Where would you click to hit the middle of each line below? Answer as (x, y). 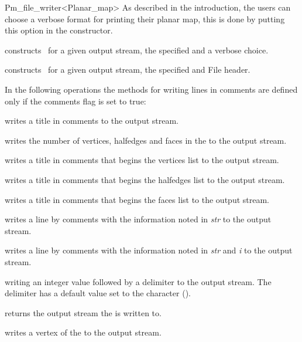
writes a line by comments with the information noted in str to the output (138, 219)
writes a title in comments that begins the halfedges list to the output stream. (145, 179)
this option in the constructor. (59, 30)
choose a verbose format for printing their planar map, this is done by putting (145, 18)
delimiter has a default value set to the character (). (98, 293)
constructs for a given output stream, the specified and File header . (128, 70)
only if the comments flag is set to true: (75, 101)
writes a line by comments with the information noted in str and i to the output (149, 250)
